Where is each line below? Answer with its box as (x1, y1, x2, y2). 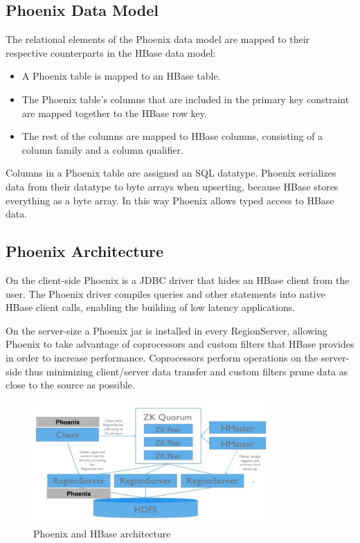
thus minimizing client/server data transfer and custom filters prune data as (25, 364, 348, 378)
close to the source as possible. (6, 377, 135, 392)
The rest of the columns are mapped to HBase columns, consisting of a (21, 129, 323, 143)
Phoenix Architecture (6, 240, 164, 262)
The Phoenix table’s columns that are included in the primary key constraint (21, 91, 350, 106)
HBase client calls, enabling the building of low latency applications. (6, 300, 296, 314)
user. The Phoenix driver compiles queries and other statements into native (6, 286, 325, 301)
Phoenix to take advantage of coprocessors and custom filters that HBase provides (6, 337, 354, 351)
